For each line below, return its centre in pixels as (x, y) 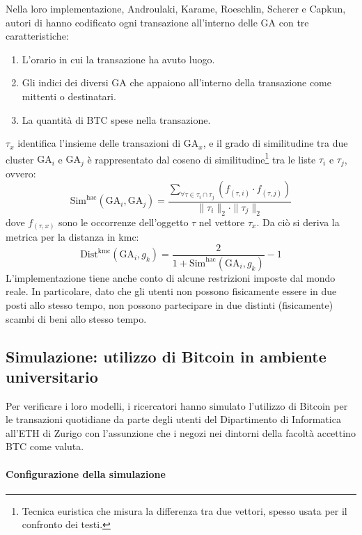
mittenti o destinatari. (69, 96)
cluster (20, 159)
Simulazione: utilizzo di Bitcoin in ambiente (166, 356)
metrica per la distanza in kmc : (72, 237)
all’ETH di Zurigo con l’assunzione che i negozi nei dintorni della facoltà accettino (181, 432)
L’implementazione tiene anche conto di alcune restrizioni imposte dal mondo (171, 277)
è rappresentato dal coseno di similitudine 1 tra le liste (202, 158)
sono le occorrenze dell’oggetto (124, 222)
